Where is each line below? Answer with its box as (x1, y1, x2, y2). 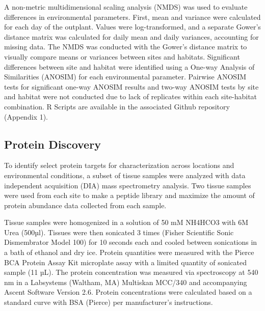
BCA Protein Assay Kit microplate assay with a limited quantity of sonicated (4, 257, 247, 267)
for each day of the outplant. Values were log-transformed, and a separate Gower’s (4, 21, 261, 32)
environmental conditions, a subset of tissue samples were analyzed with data (4, 169, 246, 180)
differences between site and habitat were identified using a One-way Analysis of (4, 61, 255, 72)
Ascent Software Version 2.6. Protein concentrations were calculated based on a (4, 287, 252, 297)
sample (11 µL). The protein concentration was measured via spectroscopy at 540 (4, 267, 258, 277)
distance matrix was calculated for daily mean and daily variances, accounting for (4, 31, 259, 42)
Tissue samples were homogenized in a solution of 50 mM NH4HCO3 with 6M (4, 217, 249, 228)
